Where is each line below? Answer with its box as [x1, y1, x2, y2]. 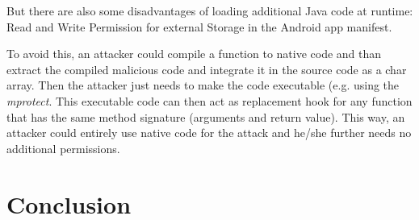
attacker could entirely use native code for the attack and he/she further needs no [6, 124, 412, 141]
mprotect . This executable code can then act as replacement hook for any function [6, 92, 413, 109]
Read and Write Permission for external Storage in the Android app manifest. [6, 18, 392, 35]
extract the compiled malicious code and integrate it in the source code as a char [6, 60, 407, 77]
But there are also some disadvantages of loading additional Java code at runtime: [6, 2, 413, 19]
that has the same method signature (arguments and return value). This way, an [6, 108, 405, 125]
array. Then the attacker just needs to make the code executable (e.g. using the [6, 77, 400, 93]
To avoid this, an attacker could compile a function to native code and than [6, 45, 382, 62]
